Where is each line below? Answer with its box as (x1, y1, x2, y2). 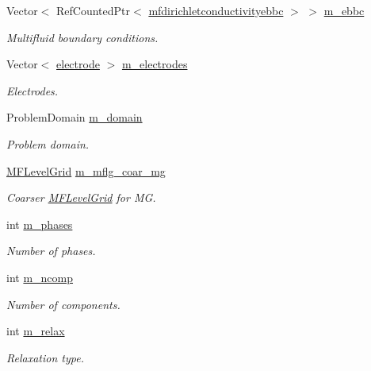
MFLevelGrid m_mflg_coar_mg (6, 162, 166, 179)
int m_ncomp (6, 269, 74, 285)
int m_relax (6, 323, 65, 339)
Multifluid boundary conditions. (6, 29, 159, 45)
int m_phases (6, 215, 73, 232)
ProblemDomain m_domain (6, 109, 143, 126)
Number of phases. (6, 242, 96, 259)
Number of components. (6, 296, 120, 312)
